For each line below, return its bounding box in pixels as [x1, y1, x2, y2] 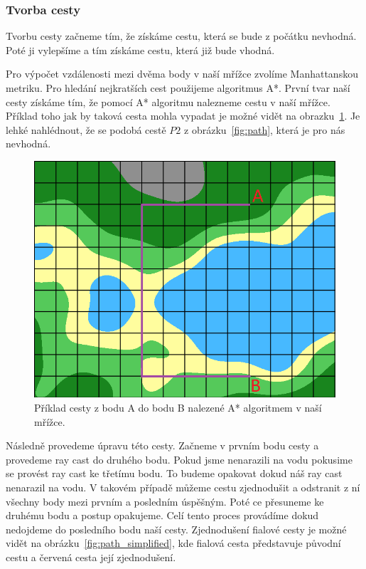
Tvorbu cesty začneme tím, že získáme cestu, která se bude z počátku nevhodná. [6, 28, 357, 43]
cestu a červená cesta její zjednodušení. [6, 549, 176, 564]
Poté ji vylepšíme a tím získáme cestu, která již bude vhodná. [6, 42, 275, 57]
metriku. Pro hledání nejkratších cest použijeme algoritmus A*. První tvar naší [6, 80, 350, 95]
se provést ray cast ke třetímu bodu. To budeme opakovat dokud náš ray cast [6, 466, 343, 481]
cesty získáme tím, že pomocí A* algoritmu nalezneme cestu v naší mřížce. [6, 94, 330, 109]
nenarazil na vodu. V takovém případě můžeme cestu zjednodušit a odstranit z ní [6, 479, 360, 494]
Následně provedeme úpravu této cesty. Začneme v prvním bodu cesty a [6, 438, 319, 453]
